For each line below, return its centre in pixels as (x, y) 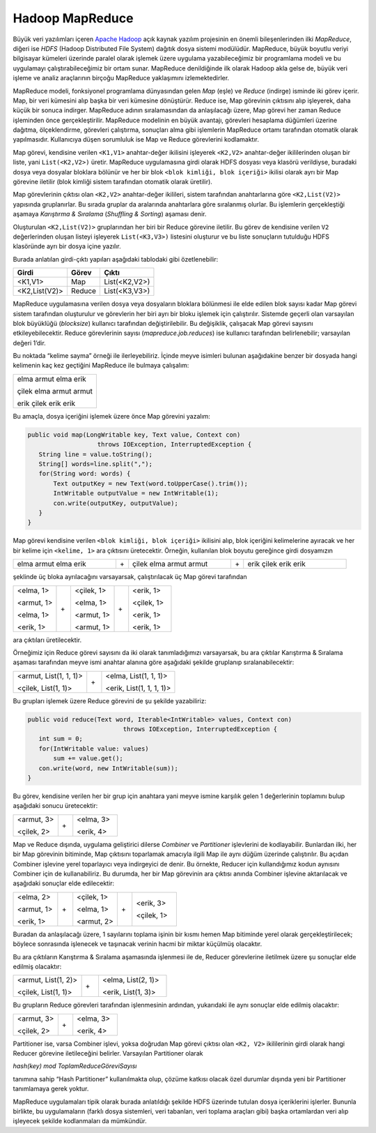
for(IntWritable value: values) (94, 749)
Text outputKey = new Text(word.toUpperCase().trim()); (151, 483)
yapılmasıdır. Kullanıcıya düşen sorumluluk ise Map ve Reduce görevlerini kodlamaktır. (136, 140)
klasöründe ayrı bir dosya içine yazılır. (67, 246)
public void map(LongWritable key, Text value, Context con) (134, 435)
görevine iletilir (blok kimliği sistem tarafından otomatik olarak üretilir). (112, 182)
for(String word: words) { (85, 474)
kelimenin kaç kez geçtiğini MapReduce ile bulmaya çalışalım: (101, 366)
